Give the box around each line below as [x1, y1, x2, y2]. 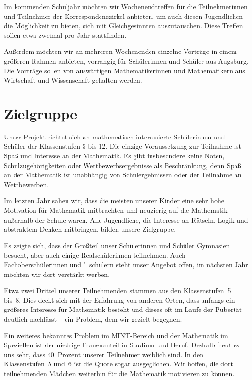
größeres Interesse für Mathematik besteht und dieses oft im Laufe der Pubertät [4, 304, 242, 314]
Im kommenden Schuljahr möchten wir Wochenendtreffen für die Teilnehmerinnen [4, 1, 248, 11]
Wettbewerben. [4, 179, 49, 189]
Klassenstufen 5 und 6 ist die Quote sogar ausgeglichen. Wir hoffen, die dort [4, 359, 233, 369]
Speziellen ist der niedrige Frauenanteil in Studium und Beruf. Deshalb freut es [4, 340, 239, 350]
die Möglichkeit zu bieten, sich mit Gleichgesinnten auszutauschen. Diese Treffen [4, 20, 243, 31]
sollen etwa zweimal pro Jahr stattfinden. [4, 30, 127, 40]
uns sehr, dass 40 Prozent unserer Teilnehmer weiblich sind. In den [4, 349, 204, 359]
